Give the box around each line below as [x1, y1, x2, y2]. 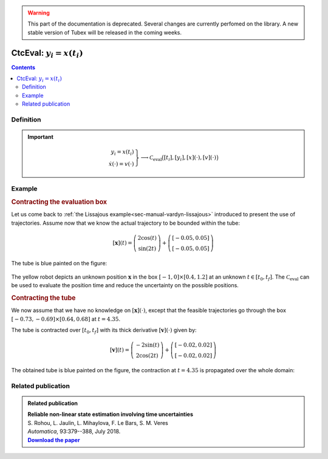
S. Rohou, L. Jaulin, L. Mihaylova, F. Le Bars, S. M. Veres [27, 419, 168, 426]
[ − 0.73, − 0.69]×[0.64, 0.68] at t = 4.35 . [11, 315, 121, 322]
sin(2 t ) [138, 245, 157, 252]
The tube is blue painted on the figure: [11, 259, 108, 267]
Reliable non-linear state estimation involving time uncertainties [27, 410, 194, 418]
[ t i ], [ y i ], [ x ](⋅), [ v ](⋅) [163, 154, 217, 163]
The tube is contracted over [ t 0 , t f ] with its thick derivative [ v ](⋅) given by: [11, 327, 197, 335]
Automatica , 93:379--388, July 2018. [27, 428, 121, 435]
